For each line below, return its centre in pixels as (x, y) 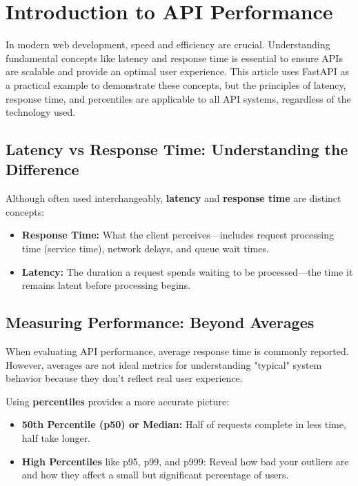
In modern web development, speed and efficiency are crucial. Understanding (168, 44)
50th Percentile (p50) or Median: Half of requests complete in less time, (184, 424)
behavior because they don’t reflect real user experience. (124, 378)
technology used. (41, 112)
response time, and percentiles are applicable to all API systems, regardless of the (178, 98)
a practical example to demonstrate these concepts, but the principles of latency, (176, 84)
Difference (42, 169)
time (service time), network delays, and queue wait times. (145, 249)
